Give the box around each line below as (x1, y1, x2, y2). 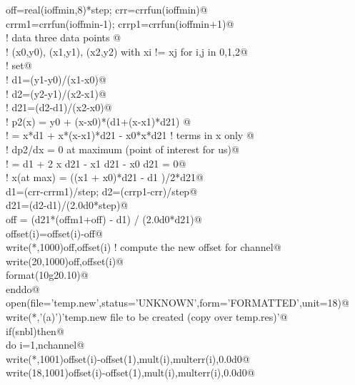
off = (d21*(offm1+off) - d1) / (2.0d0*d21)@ (6, 211, 202, 226)
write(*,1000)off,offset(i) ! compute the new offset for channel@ (6, 240, 281, 255)
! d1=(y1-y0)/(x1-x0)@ (6, 71, 106, 86)
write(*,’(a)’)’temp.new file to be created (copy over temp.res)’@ (6, 309, 288, 324)
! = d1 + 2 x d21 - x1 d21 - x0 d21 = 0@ (6, 155, 186, 170)
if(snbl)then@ (6, 323, 64, 338)
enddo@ (6, 281, 40, 296)
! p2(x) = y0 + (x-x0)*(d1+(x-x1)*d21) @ (6, 113, 191, 128)
